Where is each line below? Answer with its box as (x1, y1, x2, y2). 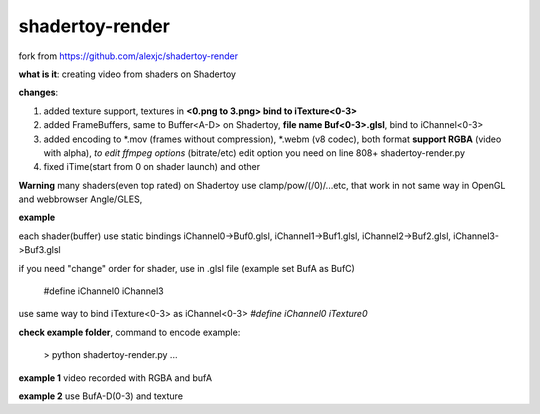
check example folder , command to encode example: (18, 326, 241, 338)
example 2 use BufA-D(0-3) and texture (18, 390, 184, 402)
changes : (18, 86, 59, 99)
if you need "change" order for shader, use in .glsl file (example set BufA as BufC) (18, 262, 355, 274)
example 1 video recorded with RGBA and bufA (18, 371, 213, 384)
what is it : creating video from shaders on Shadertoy (18, 68, 237, 80)
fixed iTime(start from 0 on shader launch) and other (43, 161, 260, 173)
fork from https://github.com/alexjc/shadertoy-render (18, 50, 239, 62)
